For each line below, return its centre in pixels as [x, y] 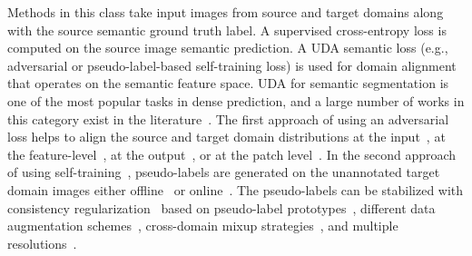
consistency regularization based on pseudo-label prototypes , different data [221, 207]
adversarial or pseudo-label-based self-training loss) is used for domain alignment [232, 65]
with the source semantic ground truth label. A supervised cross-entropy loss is [227, 30]
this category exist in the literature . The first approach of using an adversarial [228, 118]
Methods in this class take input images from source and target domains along [226, 12]
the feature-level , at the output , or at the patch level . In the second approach [232, 154]
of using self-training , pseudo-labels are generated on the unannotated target [224, 172]
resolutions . [42, 243]
